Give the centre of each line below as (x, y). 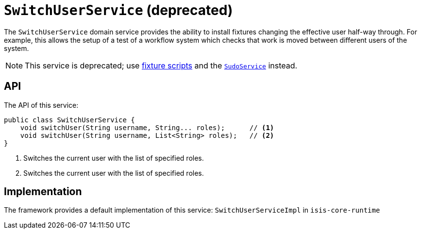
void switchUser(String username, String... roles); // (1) (147, 127)
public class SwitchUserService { (69, 120)
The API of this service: (41, 105)
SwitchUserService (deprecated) (118, 10)
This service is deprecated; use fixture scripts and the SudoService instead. (161, 65)
